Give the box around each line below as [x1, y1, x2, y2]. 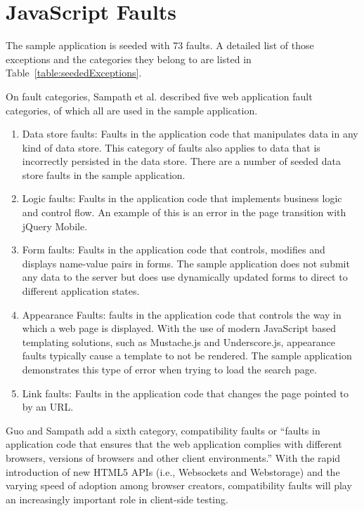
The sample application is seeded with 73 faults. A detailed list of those [6, 38, 314, 53]
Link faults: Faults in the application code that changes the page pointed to [22, 385, 349, 400]
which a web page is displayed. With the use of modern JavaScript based [22, 321, 337, 336]
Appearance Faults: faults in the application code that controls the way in [22, 307, 342, 321]
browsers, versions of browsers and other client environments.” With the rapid [6, 450, 341, 465]
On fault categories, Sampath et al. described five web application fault [6, 88, 313, 103]
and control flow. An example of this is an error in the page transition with [22, 205, 346, 220]
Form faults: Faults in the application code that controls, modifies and [22, 242, 325, 257]
